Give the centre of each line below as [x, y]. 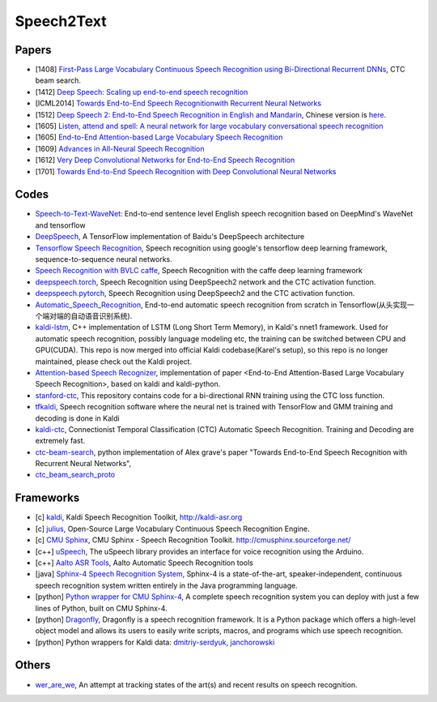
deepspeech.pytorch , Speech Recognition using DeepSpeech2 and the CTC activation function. [195, 293]
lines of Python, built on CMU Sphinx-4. [101, 608]
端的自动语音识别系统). [94, 316]
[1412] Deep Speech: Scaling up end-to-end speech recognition [142, 92]
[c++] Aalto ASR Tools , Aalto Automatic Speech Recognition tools [144, 563]
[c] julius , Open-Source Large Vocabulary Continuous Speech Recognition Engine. [172, 529]
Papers [33, 50]
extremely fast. [60, 441]
